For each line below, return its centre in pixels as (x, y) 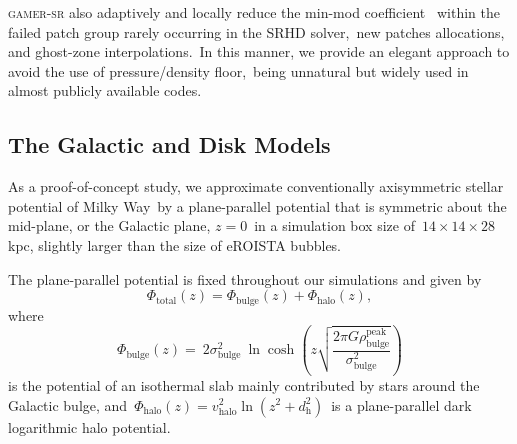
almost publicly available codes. (105, 90)
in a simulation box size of (334, 225)
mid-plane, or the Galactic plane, (109, 225)
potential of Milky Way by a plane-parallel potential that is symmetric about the (257, 205)
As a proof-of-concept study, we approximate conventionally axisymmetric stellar (256, 186)
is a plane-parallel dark (401, 404)
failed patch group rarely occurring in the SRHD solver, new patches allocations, (256, 31)
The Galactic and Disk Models (169, 144)
